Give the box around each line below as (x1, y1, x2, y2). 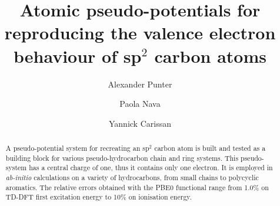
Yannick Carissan (109, 117, 171, 129)
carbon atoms (154, 43, 266, 67)
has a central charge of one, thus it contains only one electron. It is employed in (29, 163, 273, 173)
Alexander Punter (108, 77, 172, 90)
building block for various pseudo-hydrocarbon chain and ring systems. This (5, 153, 239, 163)
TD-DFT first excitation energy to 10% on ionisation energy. (5, 192, 192, 202)
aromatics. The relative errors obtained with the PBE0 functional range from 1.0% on (5, 182, 269, 192)
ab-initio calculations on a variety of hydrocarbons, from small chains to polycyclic (5, 173, 259, 183)
